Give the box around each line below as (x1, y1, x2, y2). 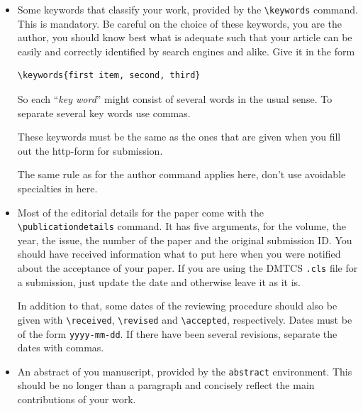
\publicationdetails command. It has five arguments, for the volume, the (17, 219, 347, 234)
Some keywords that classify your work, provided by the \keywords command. (17, 2, 358, 16)
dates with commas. (17, 340, 104, 355)
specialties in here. (17, 181, 98, 195)
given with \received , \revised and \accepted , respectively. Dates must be (17, 312, 352, 327)
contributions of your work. (17, 392, 136, 407)
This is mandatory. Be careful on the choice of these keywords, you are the (17, 16, 342, 31)
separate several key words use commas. (17, 105, 191, 120)
